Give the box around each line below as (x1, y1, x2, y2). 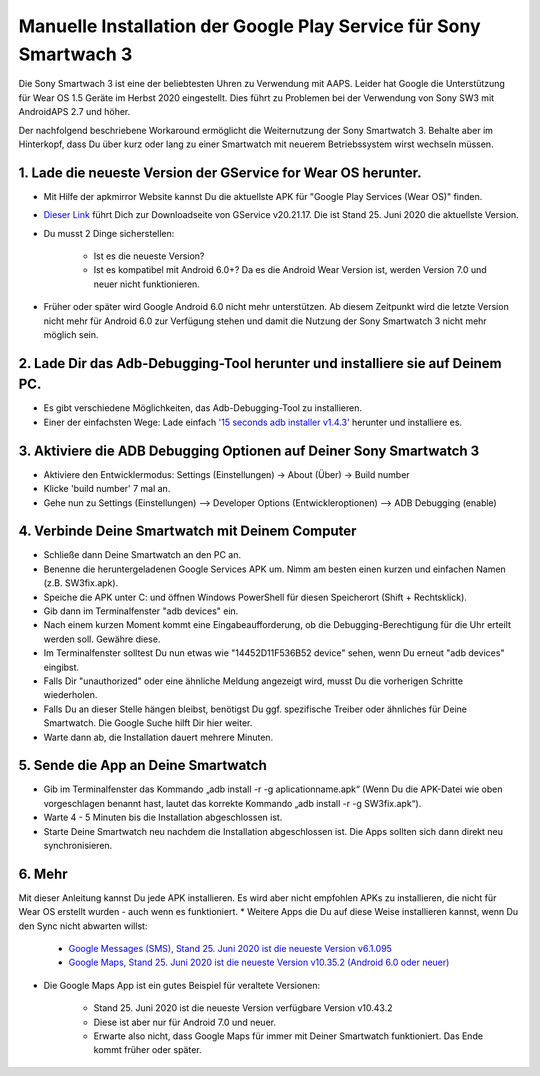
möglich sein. (43, 328, 99, 340)
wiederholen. (43, 689, 98, 701)
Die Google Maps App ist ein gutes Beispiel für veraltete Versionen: (43, 979, 321, 991)
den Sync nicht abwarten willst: (18, 920, 148, 932)
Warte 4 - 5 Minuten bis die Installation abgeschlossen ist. (43, 811, 283, 824)
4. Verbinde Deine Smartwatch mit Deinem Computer (18, 523, 357, 540)
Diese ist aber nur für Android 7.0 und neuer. (93, 1016, 277, 1028)
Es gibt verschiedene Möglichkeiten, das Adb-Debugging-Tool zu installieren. (43, 402, 362, 414)
